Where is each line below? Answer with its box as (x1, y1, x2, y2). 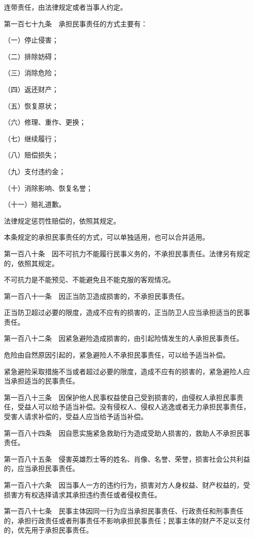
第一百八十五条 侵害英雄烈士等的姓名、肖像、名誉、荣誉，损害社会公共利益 (4, 453, 250, 464)
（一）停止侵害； (4, 35, 59, 45)
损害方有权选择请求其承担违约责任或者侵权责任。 (4, 489, 161, 499)
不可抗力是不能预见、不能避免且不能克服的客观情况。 (4, 274, 175, 285)
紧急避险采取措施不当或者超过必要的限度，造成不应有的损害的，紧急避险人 (4, 366, 243, 376)
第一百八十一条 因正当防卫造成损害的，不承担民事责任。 (4, 291, 189, 301)
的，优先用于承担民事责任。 (4, 525, 93, 535)
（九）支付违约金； (4, 166, 65, 176)
